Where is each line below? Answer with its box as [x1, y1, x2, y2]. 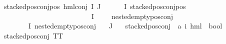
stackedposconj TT [4, 30, 63, 40]
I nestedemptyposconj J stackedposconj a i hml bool [28, 20, 222, 31]
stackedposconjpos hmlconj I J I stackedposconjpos [4, 1, 186, 11]
